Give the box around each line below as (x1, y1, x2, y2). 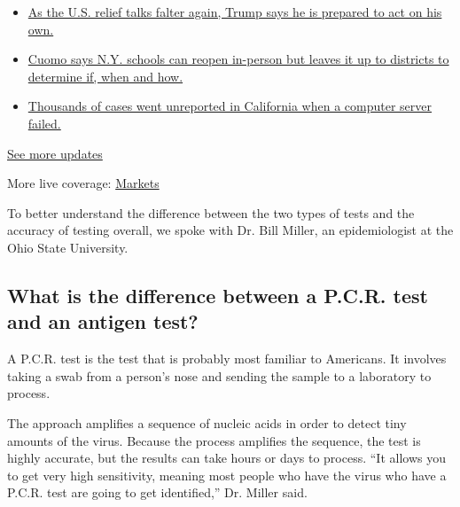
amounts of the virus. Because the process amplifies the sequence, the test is (7, 431, 421, 449)
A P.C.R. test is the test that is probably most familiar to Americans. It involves (7, 349, 447, 368)
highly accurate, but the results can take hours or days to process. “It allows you (7, 448, 446, 467)
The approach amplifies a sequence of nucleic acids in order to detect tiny (7, 413, 407, 432)
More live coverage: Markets (7, 174, 160, 192)
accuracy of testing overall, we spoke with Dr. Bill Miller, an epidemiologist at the (7, 221, 454, 239)
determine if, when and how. (27, 66, 183, 85)
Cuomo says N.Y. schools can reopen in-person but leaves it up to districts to (27, 50, 449, 68)
